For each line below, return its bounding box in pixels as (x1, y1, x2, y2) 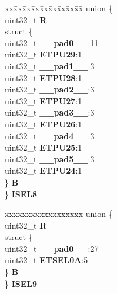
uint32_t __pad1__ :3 (5, 59, 95, 72)
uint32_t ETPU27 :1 (5, 94, 82, 107)
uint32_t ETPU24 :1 (5, 164, 82, 177)
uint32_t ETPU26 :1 (5, 117, 82, 130)
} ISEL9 (5, 277, 38, 289)
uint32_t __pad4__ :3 (5, 129, 95, 142)
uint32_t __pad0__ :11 (5, 36, 99, 49)
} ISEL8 (5, 187, 38, 200)
